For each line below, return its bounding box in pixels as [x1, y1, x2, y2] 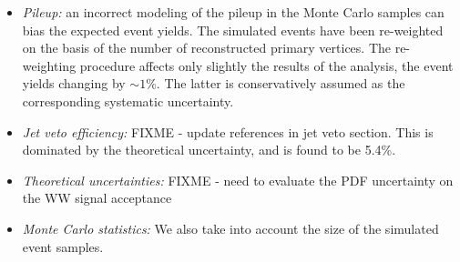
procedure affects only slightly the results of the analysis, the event [79, 55, 454, 75]
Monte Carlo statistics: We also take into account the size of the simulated [22, 218, 439, 237]
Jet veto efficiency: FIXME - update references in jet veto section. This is [22, 122, 434, 141]
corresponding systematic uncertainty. [22, 91, 234, 110]
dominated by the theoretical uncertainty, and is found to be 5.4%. [22, 140, 396, 159]
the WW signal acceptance [22, 188, 172, 207]
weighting [22, 55, 77, 75]
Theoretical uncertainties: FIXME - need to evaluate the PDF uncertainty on [22, 170, 454, 189]
